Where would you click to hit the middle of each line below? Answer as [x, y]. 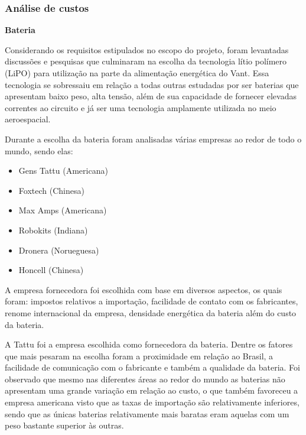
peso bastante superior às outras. [64, 425]
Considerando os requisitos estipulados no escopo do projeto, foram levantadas [147, 49]
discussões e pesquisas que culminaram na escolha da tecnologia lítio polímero [146, 61]
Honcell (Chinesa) [51, 270]
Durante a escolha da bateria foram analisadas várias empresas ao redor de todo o [153, 139]
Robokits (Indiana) [53, 230]
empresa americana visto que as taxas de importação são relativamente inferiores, [152, 402]
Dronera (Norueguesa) [59, 250]
